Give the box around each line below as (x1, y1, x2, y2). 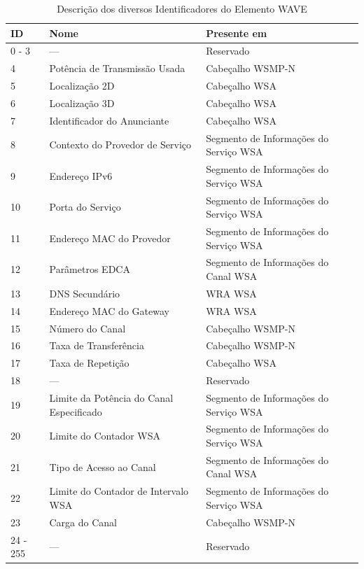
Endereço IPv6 (49, 168, 113, 183)
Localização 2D (49, 78, 115, 93)
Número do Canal (49, 321, 126, 335)
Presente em (206, 25, 267, 40)
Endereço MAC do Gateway (49, 303, 169, 318)
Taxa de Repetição (49, 356, 129, 370)
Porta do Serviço (49, 199, 121, 214)
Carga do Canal (49, 514, 117, 529)
